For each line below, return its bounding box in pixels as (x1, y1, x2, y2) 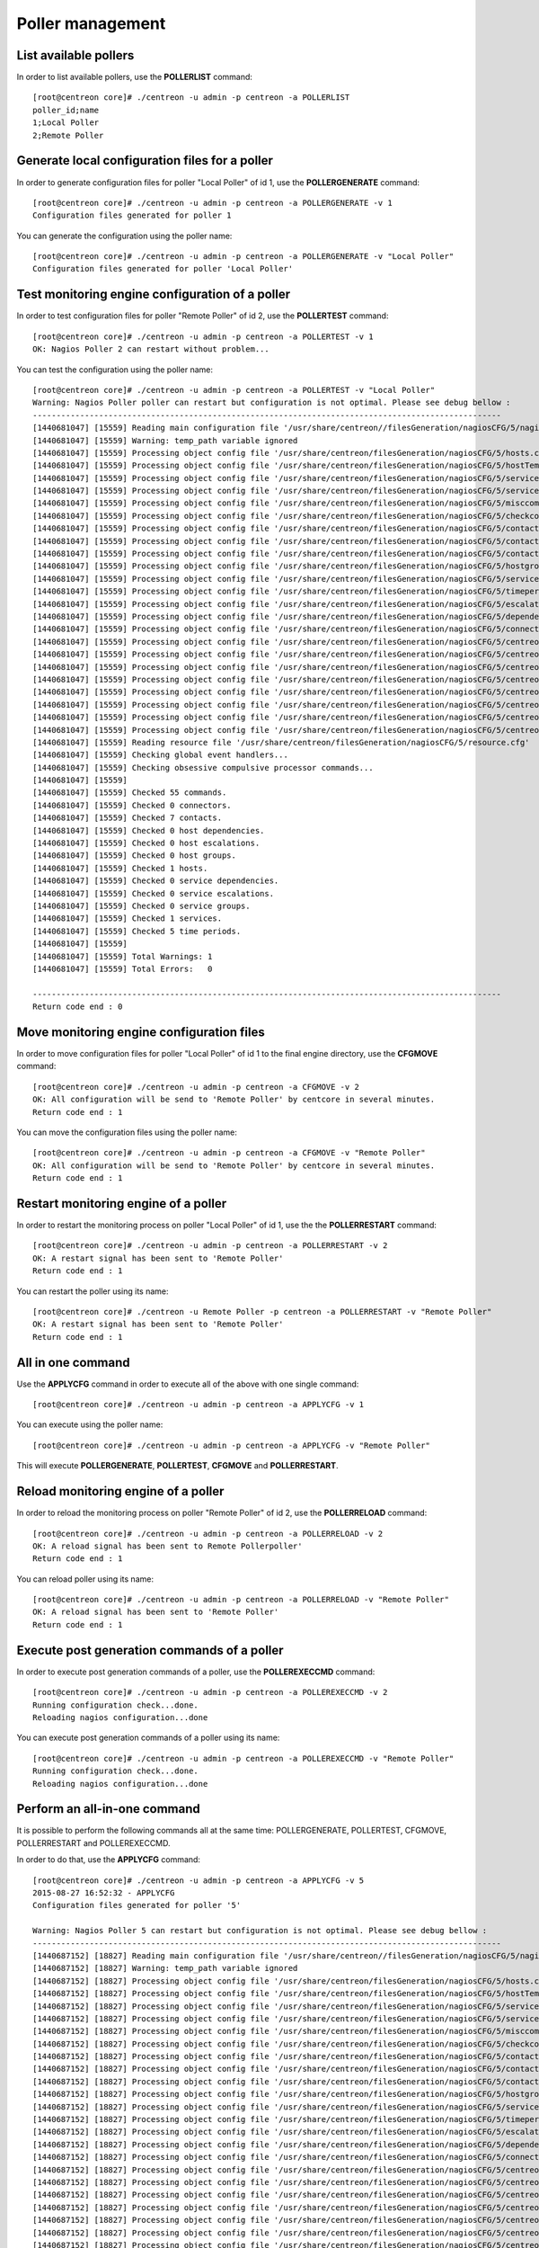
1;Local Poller (32, 118, 100, 128)
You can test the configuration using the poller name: (16, 364, 214, 375)
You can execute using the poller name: (16, 1419, 163, 1430)
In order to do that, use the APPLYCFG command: (16, 1854, 201, 1865)
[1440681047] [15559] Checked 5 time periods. (32, 926, 242, 936)
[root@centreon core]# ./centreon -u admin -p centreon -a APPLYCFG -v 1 (32, 1399, 365, 1410)
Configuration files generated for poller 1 (32, 210, 233, 220)
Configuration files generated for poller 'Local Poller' (32, 263, 294, 274)
